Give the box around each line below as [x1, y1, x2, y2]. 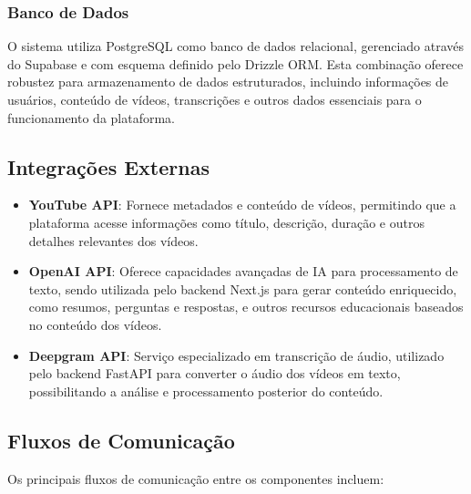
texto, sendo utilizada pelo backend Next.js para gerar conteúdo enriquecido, [28, 279, 457, 298]
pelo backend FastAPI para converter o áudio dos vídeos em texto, [28, 364, 401, 383]
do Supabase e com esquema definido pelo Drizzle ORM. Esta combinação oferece [7, 54, 464, 73]
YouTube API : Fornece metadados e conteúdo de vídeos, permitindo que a [28, 195, 456, 214]
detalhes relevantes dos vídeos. [28, 231, 199, 250]
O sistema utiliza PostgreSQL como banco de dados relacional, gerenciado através [7, 36, 465, 56]
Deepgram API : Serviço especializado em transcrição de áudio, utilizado [28, 345, 445, 365]
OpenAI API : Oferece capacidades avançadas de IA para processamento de [28, 262, 458, 281]
